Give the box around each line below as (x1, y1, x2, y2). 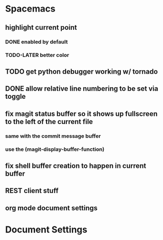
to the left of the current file (5, 117, 93, 126)
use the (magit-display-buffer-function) (5, 146, 104, 153)
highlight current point (5, 23, 77, 32)
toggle (5, 92, 26, 101)
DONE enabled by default (5, 38, 68, 45)
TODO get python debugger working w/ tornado (5, 67, 158, 76)
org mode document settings (5, 204, 98, 212)
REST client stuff (5, 187, 59, 195)
